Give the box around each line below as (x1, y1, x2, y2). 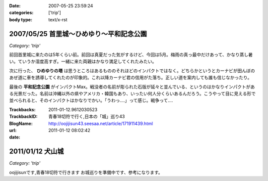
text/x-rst (48, 16, 67, 22)
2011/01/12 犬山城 (9, 147, 64, 156)
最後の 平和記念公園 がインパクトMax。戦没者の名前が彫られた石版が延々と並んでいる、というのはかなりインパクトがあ (9, 84, 255, 90)
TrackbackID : (9, 114, 38, 120)
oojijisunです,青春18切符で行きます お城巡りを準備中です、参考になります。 (9, 169, 163, 175)
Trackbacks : (9, 106, 36, 112)
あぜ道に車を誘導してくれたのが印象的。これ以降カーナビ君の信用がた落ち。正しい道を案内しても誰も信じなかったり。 (9, 75, 252, 81)
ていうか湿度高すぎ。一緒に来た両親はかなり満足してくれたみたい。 (17, 58, 157, 64)
